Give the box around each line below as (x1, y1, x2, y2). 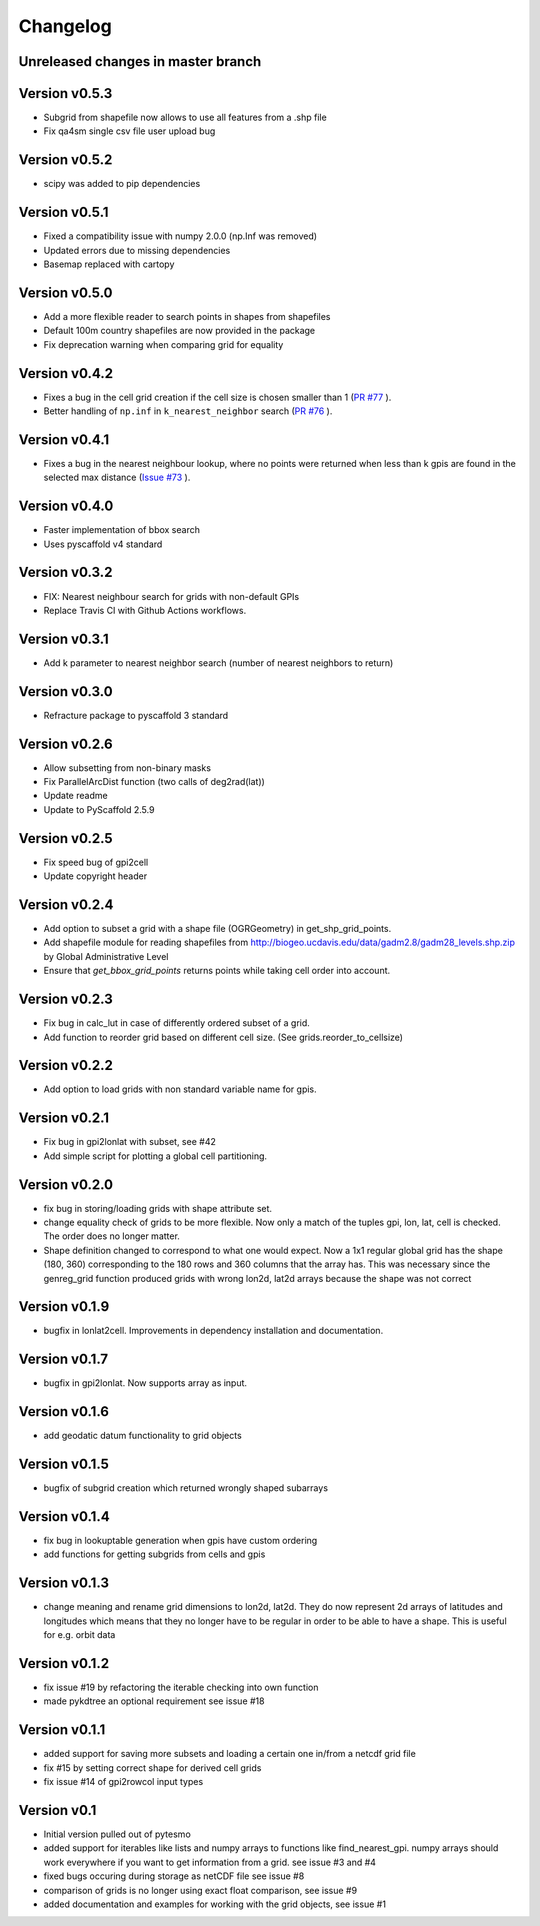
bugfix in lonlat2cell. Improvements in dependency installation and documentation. (43, 1325, 384, 1337)
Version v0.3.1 (18, 630, 109, 647)
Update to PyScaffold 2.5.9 (43, 803, 155, 815)
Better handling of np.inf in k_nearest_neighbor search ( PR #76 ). (43, 405, 333, 417)
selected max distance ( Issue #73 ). (43, 471, 191, 484)
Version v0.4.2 (18, 365, 114, 382)
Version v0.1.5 (18, 1456, 110, 1473)
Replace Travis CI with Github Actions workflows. (43, 604, 247, 616)
